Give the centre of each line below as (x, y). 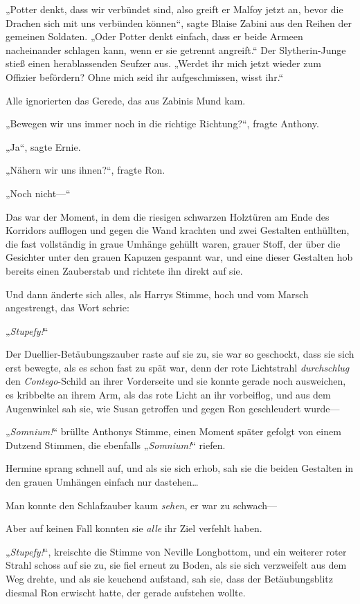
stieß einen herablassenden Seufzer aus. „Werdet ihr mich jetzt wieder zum (163, 63)
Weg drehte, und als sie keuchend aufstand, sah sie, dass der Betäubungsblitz (170, 578)
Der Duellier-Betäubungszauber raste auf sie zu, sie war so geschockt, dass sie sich (180, 354)
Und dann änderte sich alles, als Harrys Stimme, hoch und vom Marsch (157, 294)
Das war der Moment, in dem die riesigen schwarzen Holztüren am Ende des (168, 216)
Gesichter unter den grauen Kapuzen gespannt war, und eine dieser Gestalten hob (179, 257)
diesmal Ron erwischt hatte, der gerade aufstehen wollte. (126, 592)
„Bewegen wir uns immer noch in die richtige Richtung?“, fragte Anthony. (162, 123)
